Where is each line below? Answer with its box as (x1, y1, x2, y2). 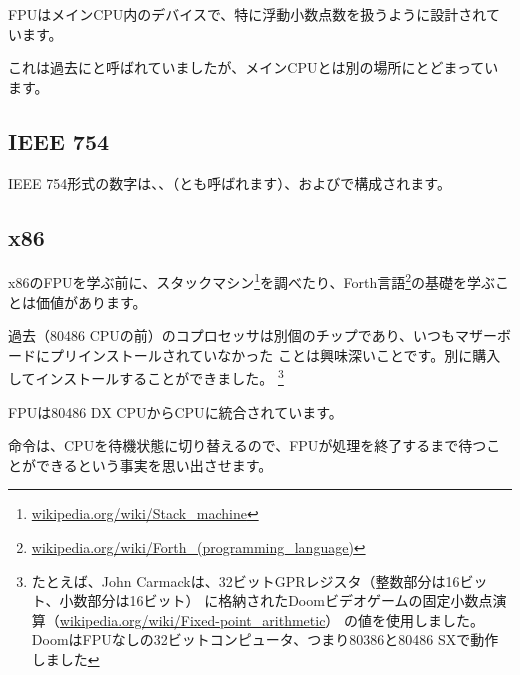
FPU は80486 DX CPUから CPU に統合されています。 (8, 401, 343, 422)
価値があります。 (35, 291, 147, 312)
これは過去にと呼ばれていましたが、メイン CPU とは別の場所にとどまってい (8, 57, 499, 78)
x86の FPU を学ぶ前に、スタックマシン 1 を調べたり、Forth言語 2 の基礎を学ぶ (8, 269, 496, 293)
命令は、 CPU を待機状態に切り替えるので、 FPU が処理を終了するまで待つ (8, 435, 487, 456)
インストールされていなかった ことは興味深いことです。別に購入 (77, 344, 501, 365)
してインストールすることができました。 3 (8, 365, 284, 389)
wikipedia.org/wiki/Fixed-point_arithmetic (59, 609, 326, 630)
